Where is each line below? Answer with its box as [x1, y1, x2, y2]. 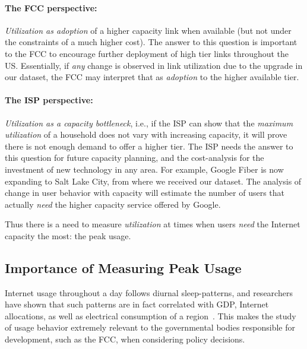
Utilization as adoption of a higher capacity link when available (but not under [5, 24, 292, 36]
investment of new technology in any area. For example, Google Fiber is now [5, 163, 284, 175]
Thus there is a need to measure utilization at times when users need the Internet [5, 218, 300, 230]
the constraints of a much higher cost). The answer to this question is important [5, 36, 297, 48]
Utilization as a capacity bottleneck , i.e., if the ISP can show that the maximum [5, 116, 293, 129]
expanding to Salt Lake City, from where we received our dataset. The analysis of [5, 174, 302, 187]
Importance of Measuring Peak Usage [5, 258, 242, 277]
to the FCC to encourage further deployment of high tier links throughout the [5, 47, 289, 59]
